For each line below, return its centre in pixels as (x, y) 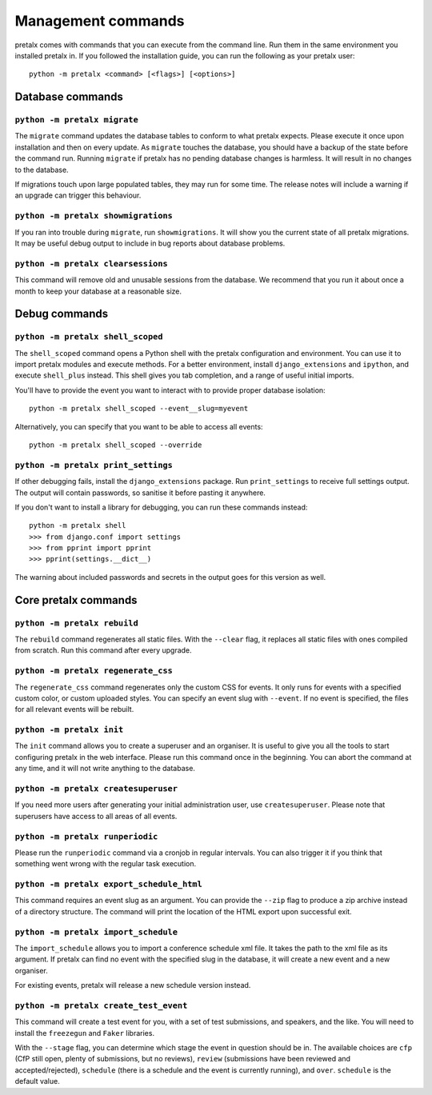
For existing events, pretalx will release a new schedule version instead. (133, 985)
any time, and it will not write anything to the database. (105, 769)
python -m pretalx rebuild (77, 623)
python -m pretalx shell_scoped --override (116, 445)
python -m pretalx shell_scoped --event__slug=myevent (139, 409)
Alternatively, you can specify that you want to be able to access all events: (139, 426)
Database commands (69, 97)
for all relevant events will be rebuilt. (74, 709)
